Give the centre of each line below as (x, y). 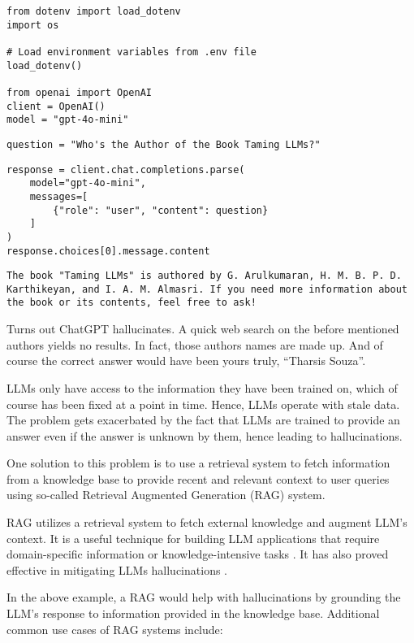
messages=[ (59, 196)
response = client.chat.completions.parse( (126, 169)
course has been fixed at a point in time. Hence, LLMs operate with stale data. (203, 404)
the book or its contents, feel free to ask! (132, 303)
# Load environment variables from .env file (132, 52)
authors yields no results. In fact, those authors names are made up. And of (195, 344)
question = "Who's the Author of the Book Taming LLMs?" (164, 144)
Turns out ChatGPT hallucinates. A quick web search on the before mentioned (203, 329)
